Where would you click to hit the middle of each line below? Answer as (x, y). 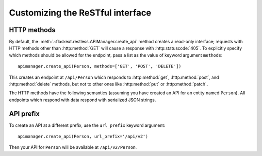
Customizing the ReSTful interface (80, 13)
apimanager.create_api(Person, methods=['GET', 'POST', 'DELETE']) (99, 66)
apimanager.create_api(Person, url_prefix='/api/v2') (83, 137)
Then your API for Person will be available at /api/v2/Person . (73, 147)
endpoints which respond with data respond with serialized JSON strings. (82, 100)
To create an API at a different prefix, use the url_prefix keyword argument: (87, 125)
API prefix (24, 113)
